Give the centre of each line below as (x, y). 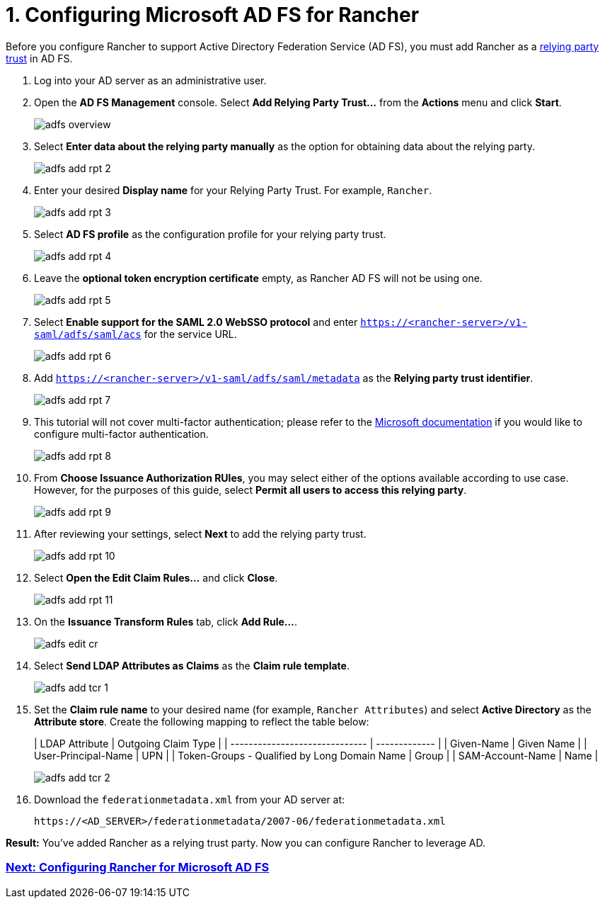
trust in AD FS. (39, 58)
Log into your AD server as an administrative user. (150, 80)
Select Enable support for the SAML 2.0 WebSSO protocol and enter (196, 322)
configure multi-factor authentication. (121, 434)
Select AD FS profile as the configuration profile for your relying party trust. (210, 234)
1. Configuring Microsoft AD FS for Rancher (213, 15)
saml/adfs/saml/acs (88, 334)
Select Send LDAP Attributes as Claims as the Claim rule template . (192, 665)
